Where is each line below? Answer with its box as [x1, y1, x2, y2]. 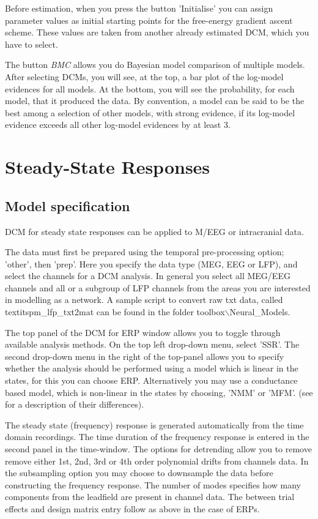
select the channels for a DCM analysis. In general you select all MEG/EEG [5, 269, 290, 282]
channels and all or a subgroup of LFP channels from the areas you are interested [5, 281, 311, 294]
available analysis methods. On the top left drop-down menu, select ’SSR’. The [5, 338, 300, 351]
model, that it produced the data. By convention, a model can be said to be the [5, 94, 305, 107]
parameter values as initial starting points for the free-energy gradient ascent [5, 13, 293, 26]
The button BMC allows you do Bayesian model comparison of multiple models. [5, 58, 305, 71]
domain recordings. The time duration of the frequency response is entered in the [5, 430, 309, 443]
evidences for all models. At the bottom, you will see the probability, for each [5, 82, 295, 95]
